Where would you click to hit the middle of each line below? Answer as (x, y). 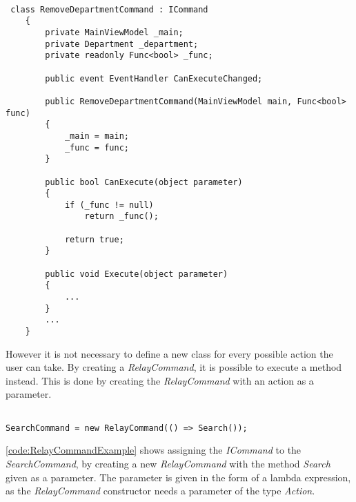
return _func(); (121, 216)
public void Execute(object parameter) (137, 274)
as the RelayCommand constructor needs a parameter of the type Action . (160, 491)
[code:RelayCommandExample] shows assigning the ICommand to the (154, 450)
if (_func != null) (109, 205)
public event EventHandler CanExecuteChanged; (154, 78)
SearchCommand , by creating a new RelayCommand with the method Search (168, 463)
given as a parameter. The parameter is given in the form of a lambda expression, (178, 477)
